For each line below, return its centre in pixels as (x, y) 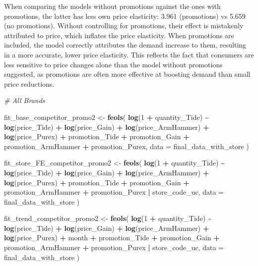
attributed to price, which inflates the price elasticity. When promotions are (119, 35)
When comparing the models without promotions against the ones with (112, 6)
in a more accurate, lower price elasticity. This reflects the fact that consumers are (129, 54)
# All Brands (25, 100)
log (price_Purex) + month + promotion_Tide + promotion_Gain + (112, 238)
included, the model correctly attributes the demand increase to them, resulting (125, 45)
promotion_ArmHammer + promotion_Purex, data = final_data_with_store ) (127, 146)
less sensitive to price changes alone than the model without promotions (113, 64)
